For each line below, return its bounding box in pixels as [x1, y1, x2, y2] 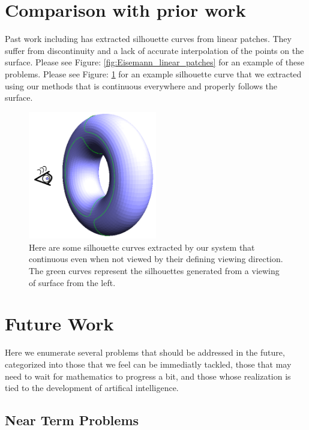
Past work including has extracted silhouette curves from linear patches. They [5, 32, 292, 45]
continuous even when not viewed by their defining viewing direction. [29, 252, 283, 265]
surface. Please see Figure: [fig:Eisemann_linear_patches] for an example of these [5, 56, 304, 68]
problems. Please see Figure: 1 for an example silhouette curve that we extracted [5, 67, 302, 80]
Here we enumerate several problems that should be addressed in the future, [5, 346, 285, 359]
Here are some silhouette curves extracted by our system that [29, 240, 255, 253]
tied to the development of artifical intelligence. [5, 381, 179, 394]
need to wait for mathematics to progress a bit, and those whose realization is [5, 369, 291, 382]
